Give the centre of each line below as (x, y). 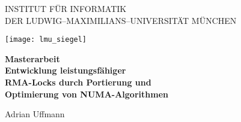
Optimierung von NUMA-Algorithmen (87, 94)
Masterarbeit (32, 58)
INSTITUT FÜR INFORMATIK (66, 8)
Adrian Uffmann (35, 114)
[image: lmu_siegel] (46, 40)
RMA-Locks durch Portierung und (78, 82)
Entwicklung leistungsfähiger (66, 70)
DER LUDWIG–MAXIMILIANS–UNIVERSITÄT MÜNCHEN (121, 20)
